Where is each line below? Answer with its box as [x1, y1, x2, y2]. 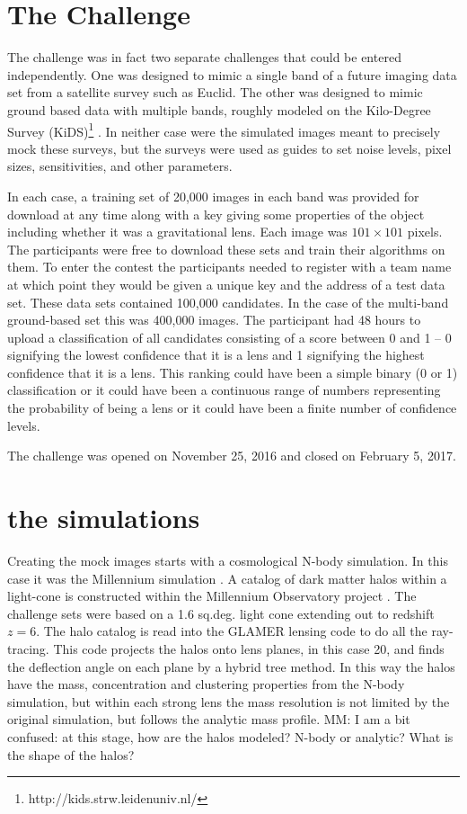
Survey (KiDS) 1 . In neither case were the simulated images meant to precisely [7, 119, 441, 140]
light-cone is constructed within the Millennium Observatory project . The [7, 586, 417, 605]
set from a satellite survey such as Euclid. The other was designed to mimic [7, 83, 423, 102]
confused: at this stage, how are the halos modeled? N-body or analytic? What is [7, 727, 454, 746]
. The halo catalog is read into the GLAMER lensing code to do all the [36, 622, 427, 640]
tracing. [7, 639, 49, 657]
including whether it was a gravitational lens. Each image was [7, 222, 348, 241]
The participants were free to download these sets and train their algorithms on [7, 239, 445, 258]
